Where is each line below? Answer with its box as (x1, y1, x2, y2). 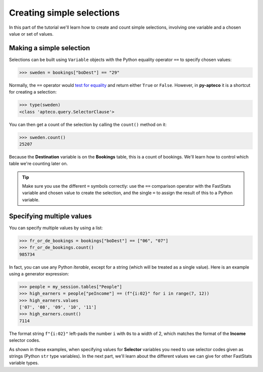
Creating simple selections (9, 7, 120, 18)
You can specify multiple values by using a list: (9, 225, 103, 231)
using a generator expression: (9, 271, 69, 276)
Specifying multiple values (9, 212, 92, 220)
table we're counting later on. (9, 161, 68, 167)
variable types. (9, 360, 39, 366)
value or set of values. (9, 31, 54, 37)
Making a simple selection (9, 44, 90, 52)
